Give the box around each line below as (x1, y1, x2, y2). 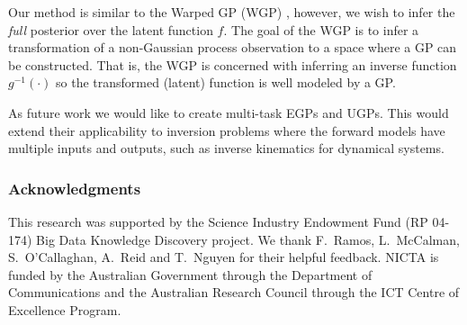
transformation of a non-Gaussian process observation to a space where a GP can (8, 38, 457, 57)
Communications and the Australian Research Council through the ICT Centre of (8, 283, 460, 302)
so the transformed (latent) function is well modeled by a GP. (56, 73, 396, 92)
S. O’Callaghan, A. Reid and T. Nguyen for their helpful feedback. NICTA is (8, 248, 439, 266)
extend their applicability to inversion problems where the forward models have (8, 121, 445, 140)
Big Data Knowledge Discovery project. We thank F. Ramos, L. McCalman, (36, 230, 460, 248)
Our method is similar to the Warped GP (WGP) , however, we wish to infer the (8, 3, 455, 21)
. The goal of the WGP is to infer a (223, 20, 419, 39)
